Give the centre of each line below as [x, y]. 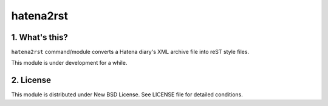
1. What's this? [39, 37]
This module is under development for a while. [69, 63]
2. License [31, 80]
